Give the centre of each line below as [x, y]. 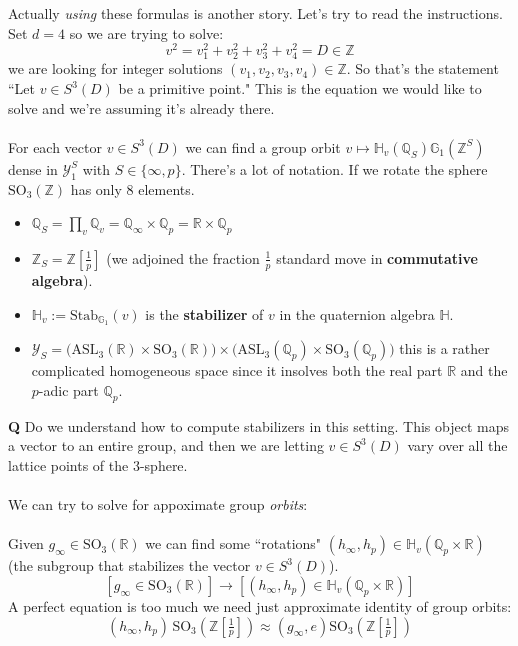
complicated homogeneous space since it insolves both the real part [237, 370]
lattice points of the [68, 465]
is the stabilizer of [204, 313]
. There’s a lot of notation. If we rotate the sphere [334, 168]
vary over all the [457, 445]
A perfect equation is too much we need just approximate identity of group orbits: [260, 605]
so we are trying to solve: [146, 32]
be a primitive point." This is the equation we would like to [300, 88]
